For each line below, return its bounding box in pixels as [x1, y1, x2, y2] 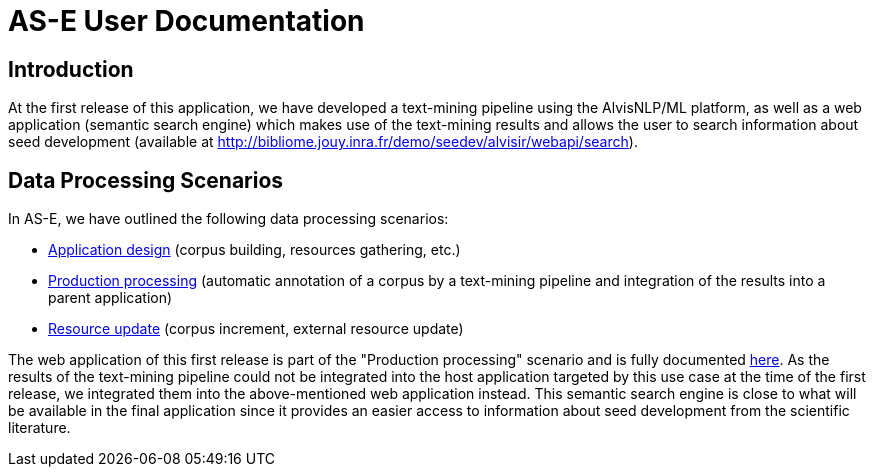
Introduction [8, 56, 134, 82]
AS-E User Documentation [8, 4, 365, 38]
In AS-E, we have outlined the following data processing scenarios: [8, 210, 449, 228]
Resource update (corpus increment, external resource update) [48, 320, 464, 338]
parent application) [48, 289, 173, 307]
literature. [8, 419, 71, 437]
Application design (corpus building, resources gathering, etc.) [48, 241, 461, 259]
